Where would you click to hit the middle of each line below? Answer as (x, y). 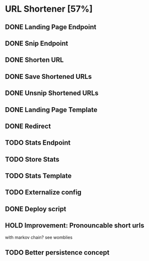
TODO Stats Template (38, 176)
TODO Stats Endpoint (38, 143)
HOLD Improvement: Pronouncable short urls (75, 226)
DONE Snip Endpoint (37, 43)
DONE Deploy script (36, 209)
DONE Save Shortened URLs (49, 76)
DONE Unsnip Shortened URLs (52, 93)
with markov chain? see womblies (39, 237)
